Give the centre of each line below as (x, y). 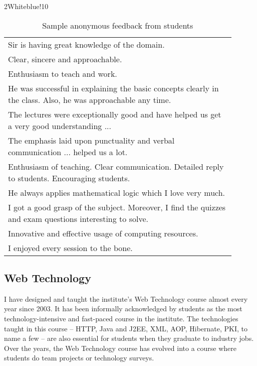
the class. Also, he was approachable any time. (90, 99)
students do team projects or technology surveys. (79, 358)
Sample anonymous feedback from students (118, 25)
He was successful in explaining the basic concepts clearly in (113, 88)
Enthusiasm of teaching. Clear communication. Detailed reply (116, 166)
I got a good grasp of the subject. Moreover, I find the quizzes (117, 207)
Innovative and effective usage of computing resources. (103, 233)
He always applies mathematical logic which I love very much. (117, 192)
